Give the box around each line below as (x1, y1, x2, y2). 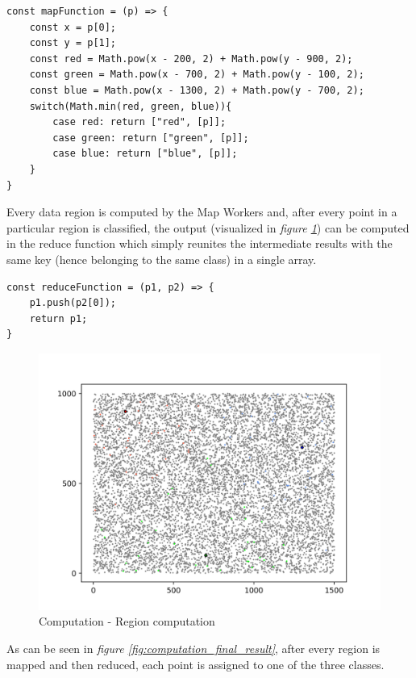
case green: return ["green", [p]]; (52, 132, 249, 144)
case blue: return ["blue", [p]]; (52, 148, 238, 160)
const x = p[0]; (29, 21, 117, 33)
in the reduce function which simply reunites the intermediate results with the (6, 235, 393, 252)
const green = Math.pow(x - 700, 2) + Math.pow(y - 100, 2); (29, 69, 364, 81)
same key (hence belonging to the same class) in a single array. (6, 250, 317, 267)
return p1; (29, 312, 88, 324)
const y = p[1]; (29, 37, 117, 49)
